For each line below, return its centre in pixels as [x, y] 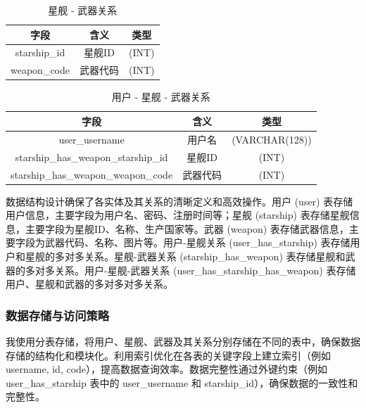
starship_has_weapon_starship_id [91, 157]
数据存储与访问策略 [58, 315]
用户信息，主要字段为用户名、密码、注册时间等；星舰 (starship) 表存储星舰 [178, 215]
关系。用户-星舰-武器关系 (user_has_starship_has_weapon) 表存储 [205, 270]
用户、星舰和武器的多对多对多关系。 [89, 284]
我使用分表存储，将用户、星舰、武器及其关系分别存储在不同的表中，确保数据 [183, 341]
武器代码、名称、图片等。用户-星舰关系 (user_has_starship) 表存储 [197, 242]
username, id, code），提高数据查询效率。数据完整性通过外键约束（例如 [167, 369]
